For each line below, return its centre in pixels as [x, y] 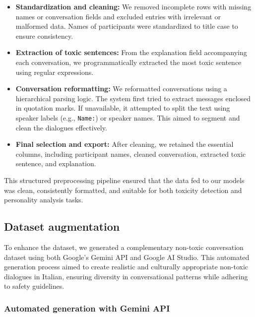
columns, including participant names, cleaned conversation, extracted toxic [131, 154]
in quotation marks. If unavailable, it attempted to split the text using [123, 108]
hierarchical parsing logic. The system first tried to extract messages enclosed [133, 98]
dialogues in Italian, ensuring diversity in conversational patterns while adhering [126, 276]
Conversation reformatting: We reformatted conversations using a [121, 89]
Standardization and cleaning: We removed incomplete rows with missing [133, 6]
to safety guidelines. [34, 286]
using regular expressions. [55, 72]
